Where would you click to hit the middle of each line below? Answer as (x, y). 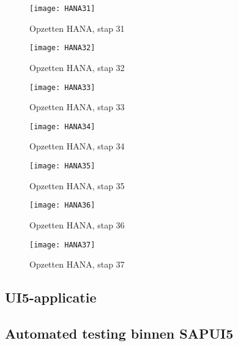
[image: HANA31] (62, 9)
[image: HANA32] (62, 48)
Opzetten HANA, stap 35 (77, 185)
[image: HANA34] (62, 126)
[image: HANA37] (62, 245)
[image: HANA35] (62, 166)
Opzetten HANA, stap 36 (77, 224)
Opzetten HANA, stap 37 (77, 264)
